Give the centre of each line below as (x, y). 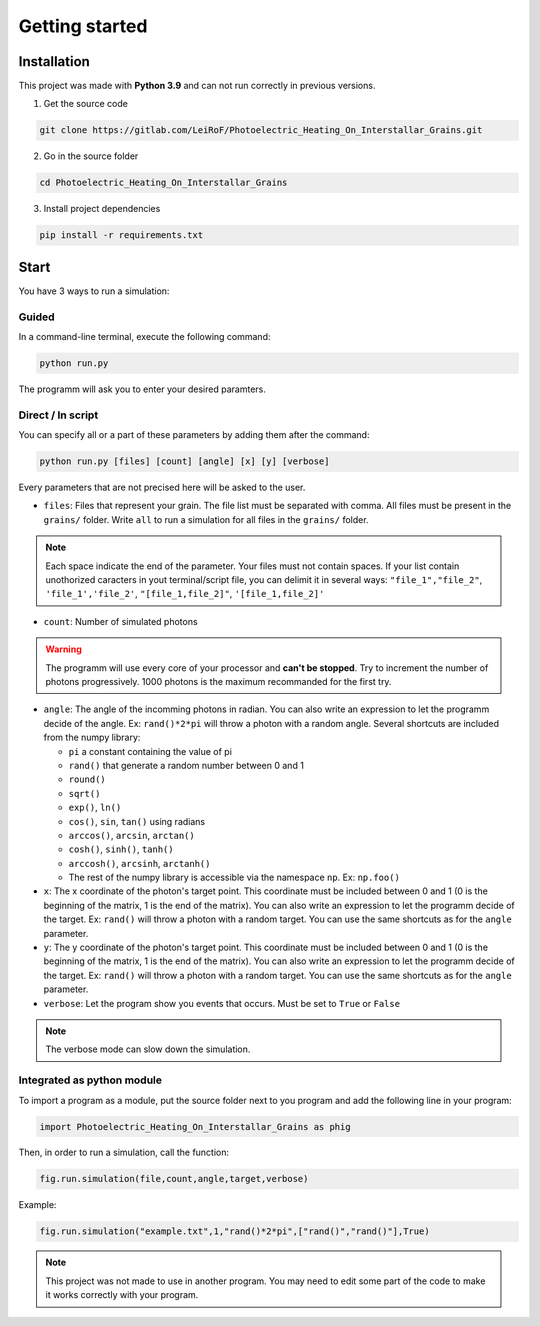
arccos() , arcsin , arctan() (131, 835)
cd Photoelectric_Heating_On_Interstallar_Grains (163, 183)
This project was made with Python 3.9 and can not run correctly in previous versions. (197, 86)
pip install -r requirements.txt (121, 235)
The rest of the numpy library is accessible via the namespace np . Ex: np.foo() (234, 877)
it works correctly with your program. (122, 1295)
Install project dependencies (102, 209)
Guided (36, 317)
